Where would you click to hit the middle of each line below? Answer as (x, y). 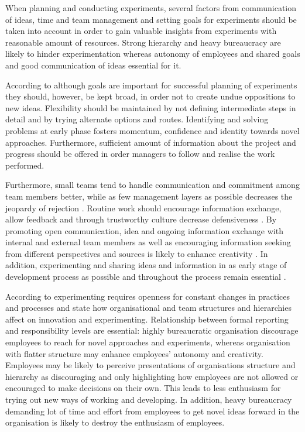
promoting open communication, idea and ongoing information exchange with (144, 230)
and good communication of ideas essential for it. (93, 65)
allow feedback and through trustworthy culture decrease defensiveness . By (141, 219)
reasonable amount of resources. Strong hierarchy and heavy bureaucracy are (143, 42)
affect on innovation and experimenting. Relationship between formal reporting (147, 319)
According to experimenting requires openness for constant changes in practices (148, 296)
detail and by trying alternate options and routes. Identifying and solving (137, 119)
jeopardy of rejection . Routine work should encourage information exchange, (143, 208)
